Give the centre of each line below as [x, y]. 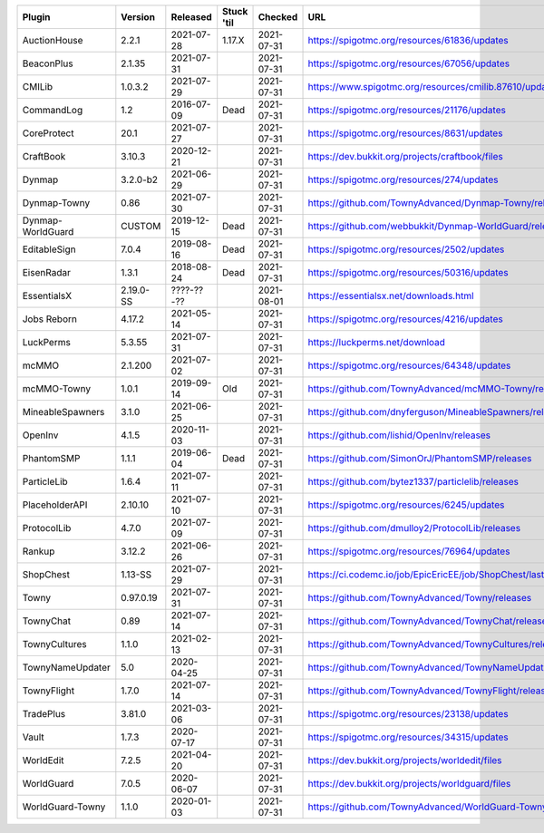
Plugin [36, 17]
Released [191, 17]
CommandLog [53, 110]
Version [138, 17]
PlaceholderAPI [55, 505]
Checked [278, 17]
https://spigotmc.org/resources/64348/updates [409, 365]
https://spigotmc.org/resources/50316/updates [408, 272]
